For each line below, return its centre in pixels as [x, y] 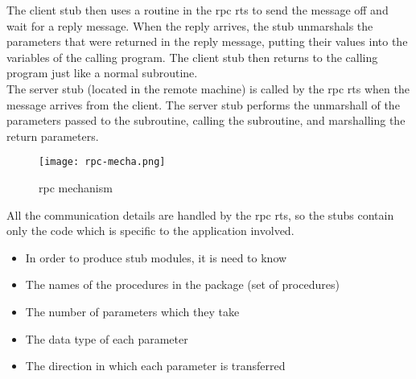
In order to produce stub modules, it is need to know [156, 257]
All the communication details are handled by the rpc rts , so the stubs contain [200, 214]
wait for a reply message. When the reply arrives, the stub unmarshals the [190, 25]
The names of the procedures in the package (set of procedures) [182, 284]
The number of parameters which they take [132, 311]
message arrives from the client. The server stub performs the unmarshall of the [203, 104]
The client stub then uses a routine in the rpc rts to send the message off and [198, 10]
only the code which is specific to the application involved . [150, 231]
